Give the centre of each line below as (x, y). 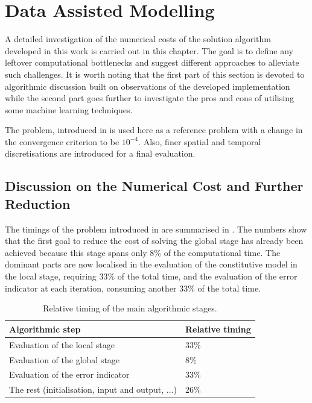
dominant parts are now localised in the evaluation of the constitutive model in (151, 264)
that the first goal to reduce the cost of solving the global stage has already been (154, 241)
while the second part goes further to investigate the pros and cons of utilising (149, 98)
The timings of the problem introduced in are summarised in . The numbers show (156, 229)
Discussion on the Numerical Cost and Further (154, 186)
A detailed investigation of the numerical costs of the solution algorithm (138, 39)
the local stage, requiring (51, 276)
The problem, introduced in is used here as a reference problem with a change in (154, 130)
